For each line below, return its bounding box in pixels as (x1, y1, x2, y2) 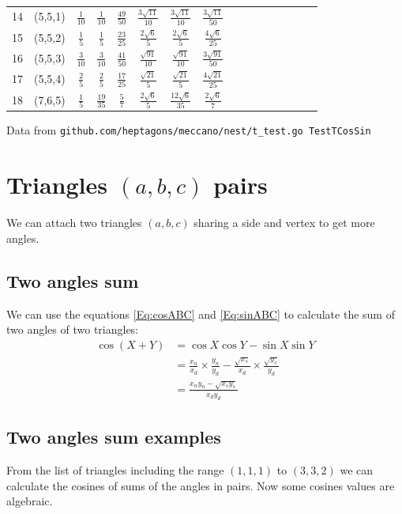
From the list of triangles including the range (6, 461, 224, 478)
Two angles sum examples (6, 425, 221, 449)
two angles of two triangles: (6, 321, 139, 338)
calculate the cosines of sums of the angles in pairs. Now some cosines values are (6, 477, 395, 493)
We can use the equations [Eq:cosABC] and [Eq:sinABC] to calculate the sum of (6, 305, 395, 322)
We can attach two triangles (6, 214, 142, 231)
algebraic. (6, 493, 53, 509)
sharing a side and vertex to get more (193, 214, 375, 231)
